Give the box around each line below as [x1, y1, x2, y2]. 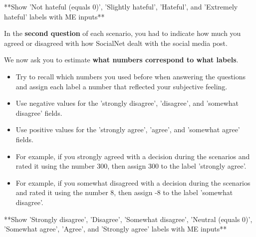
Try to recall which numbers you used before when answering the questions [15, 71, 246, 81]
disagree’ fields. [15, 107, 62, 118]
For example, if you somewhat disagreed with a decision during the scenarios [15, 177, 251, 188]
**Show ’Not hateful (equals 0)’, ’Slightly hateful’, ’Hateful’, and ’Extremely [4, 1, 238, 11]
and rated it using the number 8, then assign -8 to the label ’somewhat [15, 187, 233, 198]
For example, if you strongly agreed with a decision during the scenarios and [15, 151, 250, 161]
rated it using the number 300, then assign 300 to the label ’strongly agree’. [15, 161, 247, 171]
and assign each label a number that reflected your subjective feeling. [15, 81, 228, 91]
